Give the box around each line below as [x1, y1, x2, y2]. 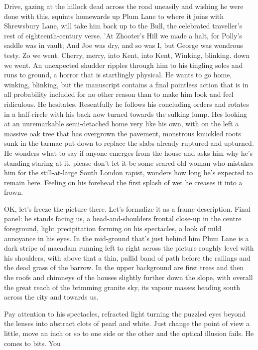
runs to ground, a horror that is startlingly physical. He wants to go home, [4, 69, 232, 80]
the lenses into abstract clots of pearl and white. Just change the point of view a [4, 318, 250, 329]
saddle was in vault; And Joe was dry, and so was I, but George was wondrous [4, 40, 243, 50]
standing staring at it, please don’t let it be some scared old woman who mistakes [4, 157, 254, 168]
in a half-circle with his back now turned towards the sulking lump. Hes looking [4, 108, 248, 119]
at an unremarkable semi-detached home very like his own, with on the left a [4, 118, 239, 129]
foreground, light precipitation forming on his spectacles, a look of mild [4, 223, 222, 234]
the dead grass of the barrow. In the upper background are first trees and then [4, 262, 244, 273]
